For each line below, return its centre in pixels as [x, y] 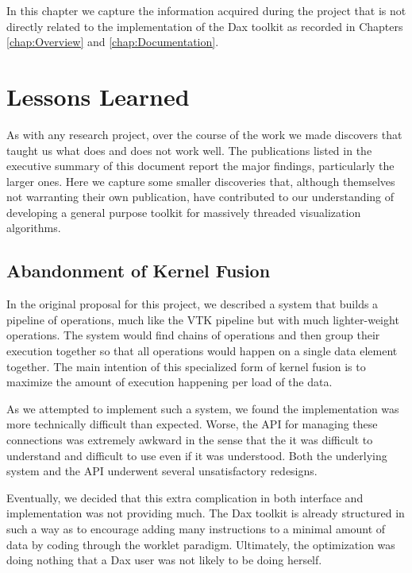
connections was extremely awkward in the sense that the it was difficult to [190, 440]
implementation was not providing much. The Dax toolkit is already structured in [206, 513]
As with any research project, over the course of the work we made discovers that [204, 134]
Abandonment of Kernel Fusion [139, 271]
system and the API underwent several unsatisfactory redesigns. [162, 471]
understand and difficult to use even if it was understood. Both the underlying [197, 455]
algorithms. [34, 228]
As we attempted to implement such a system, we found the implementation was [203, 408]
